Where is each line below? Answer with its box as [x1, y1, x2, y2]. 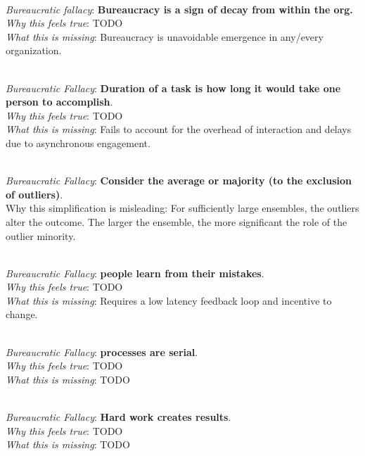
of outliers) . [6, 186, 63, 201]
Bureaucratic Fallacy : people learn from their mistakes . [6, 265, 264, 280]
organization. [6, 43, 62, 58]
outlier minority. [6, 228, 76, 243]
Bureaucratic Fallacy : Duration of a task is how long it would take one [6, 80, 341, 95]
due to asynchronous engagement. [6, 135, 151, 150]
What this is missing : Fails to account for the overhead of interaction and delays [6, 122, 352, 137]
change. [6, 307, 38, 322]
